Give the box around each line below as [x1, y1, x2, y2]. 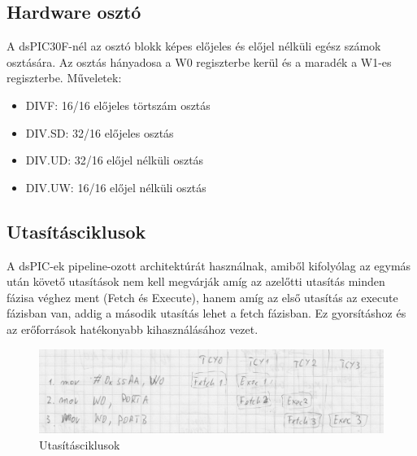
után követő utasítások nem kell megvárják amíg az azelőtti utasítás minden [7, 273, 385, 290]
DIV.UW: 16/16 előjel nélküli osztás [25, 178, 206, 195]
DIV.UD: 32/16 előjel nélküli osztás [25, 151, 204, 169]
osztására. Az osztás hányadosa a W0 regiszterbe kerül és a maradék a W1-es [7, 53, 392, 70]
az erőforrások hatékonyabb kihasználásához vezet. [7, 320, 258, 337]
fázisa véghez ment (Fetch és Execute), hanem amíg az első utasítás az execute [7, 288, 398, 305]
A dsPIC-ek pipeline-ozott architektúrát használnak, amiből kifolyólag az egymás [7, 256, 411, 274]
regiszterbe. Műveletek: [7, 69, 122, 86]
